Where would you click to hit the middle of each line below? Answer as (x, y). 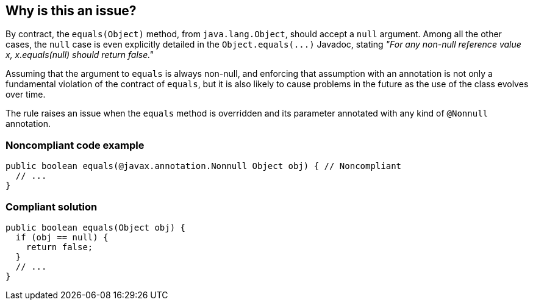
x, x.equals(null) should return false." (80, 55)
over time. (26, 95)
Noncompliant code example (75, 145)
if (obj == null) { (62, 237)
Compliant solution (52, 206)
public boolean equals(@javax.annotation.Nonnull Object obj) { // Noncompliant (204, 166)
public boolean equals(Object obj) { (96, 227)
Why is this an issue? (71, 11)
